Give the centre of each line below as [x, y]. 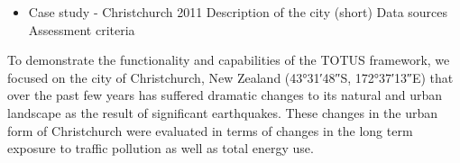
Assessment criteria [82, 29]
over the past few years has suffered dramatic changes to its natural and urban [225, 95]
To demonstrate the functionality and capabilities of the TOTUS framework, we [229, 60]
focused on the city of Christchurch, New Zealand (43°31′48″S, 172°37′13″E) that [230, 77]
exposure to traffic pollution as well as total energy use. [161, 148]
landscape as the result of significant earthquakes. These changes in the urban [223, 112]
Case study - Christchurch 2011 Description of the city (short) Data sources [238, 12]
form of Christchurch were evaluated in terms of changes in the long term [210, 130]
